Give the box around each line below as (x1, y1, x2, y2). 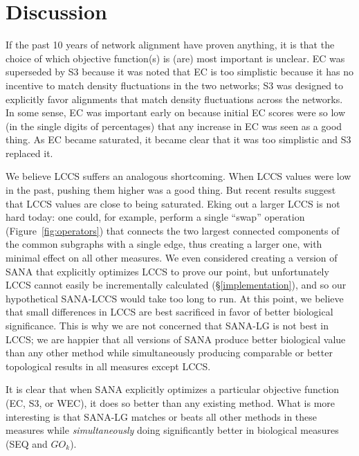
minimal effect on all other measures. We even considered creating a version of (6, 250, 338, 265)
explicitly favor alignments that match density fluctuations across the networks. (6, 91, 343, 106)
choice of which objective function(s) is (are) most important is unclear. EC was (6, 51, 345, 65)
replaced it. (6, 145, 53, 160)
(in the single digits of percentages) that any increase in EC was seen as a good (6, 118, 342, 133)
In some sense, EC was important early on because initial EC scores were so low (6, 105, 346, 120)
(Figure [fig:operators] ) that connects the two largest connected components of (6, 223, 340, 237)
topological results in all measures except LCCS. (6, 358, 211, 373)
